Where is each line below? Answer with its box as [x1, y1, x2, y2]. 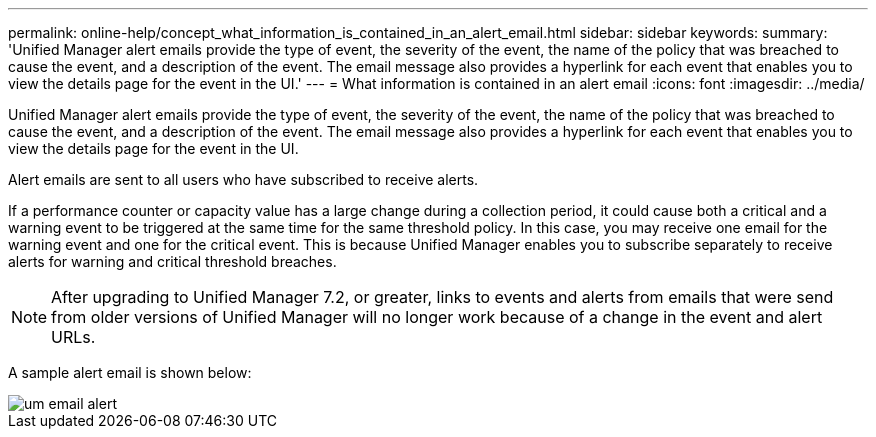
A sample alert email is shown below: [8, 364, 252, 381]
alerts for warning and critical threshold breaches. [8, 253, 337, 270]
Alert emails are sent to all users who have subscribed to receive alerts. [8, 171, 479, 188]
